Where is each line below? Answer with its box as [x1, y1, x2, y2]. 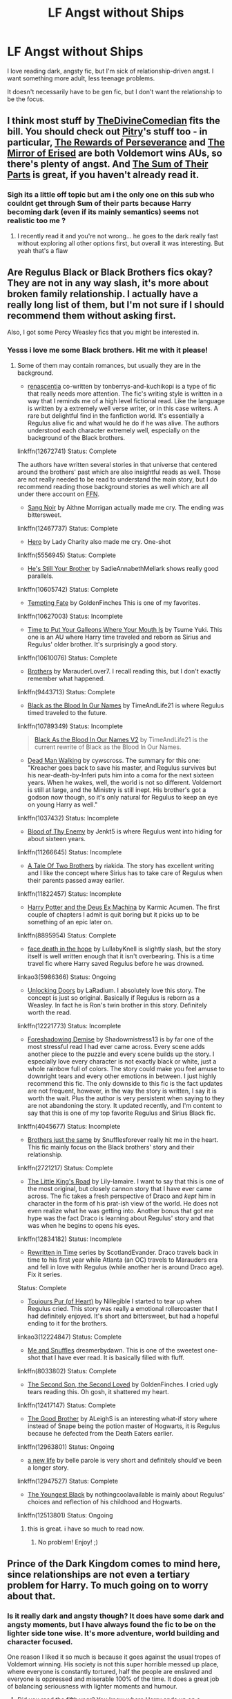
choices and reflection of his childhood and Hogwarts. [27, 1497, 182, 1506]
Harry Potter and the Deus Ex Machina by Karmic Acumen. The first [27, 903, 220, 911]
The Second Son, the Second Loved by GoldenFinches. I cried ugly [27, 1380, 219, 1389]
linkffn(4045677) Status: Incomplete [17, 1122, 121, 1130]
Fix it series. [27, 1270, 62, 1278]
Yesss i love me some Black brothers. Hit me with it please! [7, 345, 209, 355]
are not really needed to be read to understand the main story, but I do [17, 475, 217, 483]
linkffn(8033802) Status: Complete [17, 1366, 117, 1375]
